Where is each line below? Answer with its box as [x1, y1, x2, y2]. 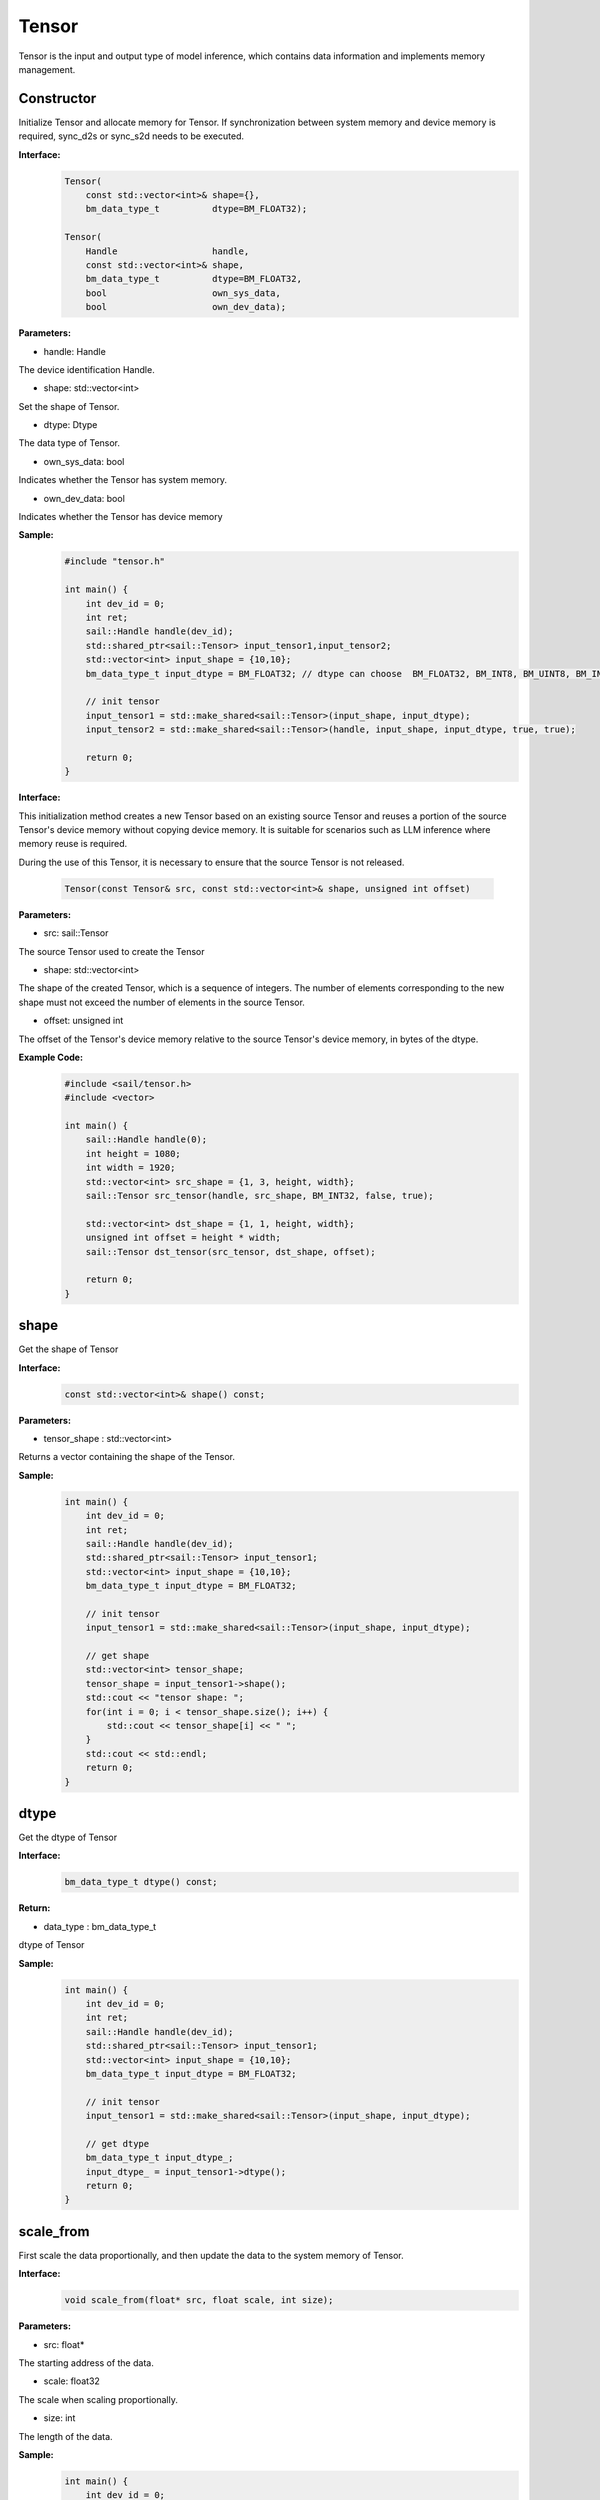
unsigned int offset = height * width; [85, 1232, 282, 1244]
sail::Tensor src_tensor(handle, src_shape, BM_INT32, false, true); [85, 1190, 434, 1201]
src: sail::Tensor [43, 927, 109, 939]
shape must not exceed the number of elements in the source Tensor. [18, 996, 305, 1008]
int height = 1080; [85, 1148, 182, 1159]
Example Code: [18, 1051, 84, 1063]
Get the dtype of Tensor [18, 1831, 118, 1844]
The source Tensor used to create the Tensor [18, 945, 205, 957]
